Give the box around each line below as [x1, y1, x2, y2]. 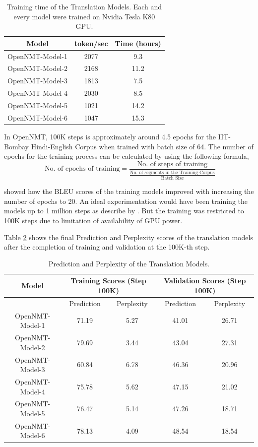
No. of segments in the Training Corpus [130, 170, 215, 175]
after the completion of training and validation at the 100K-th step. [4, 242, 210, 252]
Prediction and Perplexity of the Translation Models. [48, 258, 210, 268]
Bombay [4, 141, 29, 151]
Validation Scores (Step [164, 275, 246, 286]
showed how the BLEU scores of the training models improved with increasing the [4, 186, 254, 196]
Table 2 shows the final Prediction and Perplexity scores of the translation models [4, 232, 253, 242]
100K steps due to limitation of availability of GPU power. [4, 215, 183, 226]
